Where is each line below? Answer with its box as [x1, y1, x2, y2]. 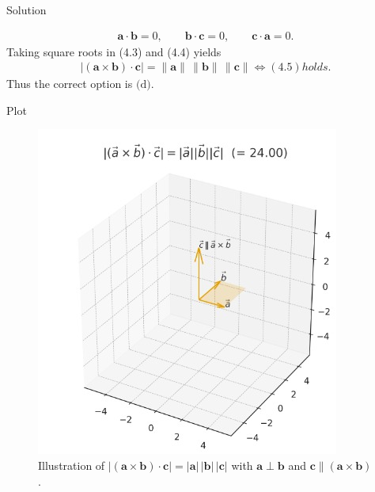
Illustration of [38, 457, 105, 474]
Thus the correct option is [6, 75, 133, 92]
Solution [6, 2, 47, 17]
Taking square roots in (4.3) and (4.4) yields [6, 43, 222, 59]
